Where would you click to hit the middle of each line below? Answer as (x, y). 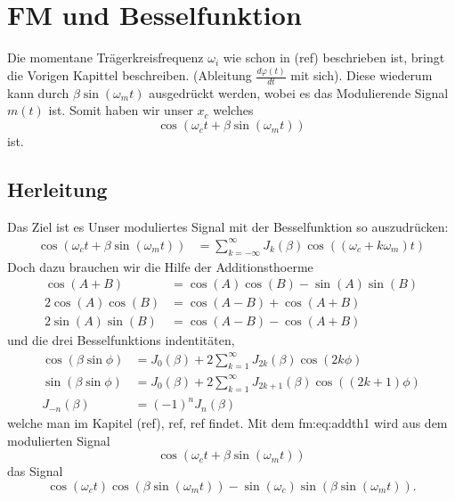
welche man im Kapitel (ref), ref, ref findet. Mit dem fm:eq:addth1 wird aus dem (227, 423)
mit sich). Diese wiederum (362, 75)
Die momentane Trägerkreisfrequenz (106, 57)
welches (233, 110)
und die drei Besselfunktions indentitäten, (121, 340)
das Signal (35, 471)
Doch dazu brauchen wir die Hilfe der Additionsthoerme (160, 266)
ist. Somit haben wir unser (121, 110)
